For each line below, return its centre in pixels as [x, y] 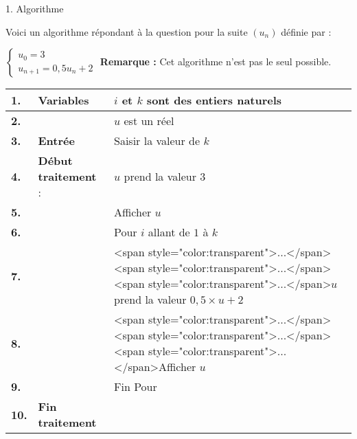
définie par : [306, 31]
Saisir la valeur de [157, 141]
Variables [64, 100]
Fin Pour [136, 387]
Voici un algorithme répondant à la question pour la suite [127, 31]
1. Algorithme [35, 8]
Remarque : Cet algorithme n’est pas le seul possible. [216, 61]
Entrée [56, 141]
